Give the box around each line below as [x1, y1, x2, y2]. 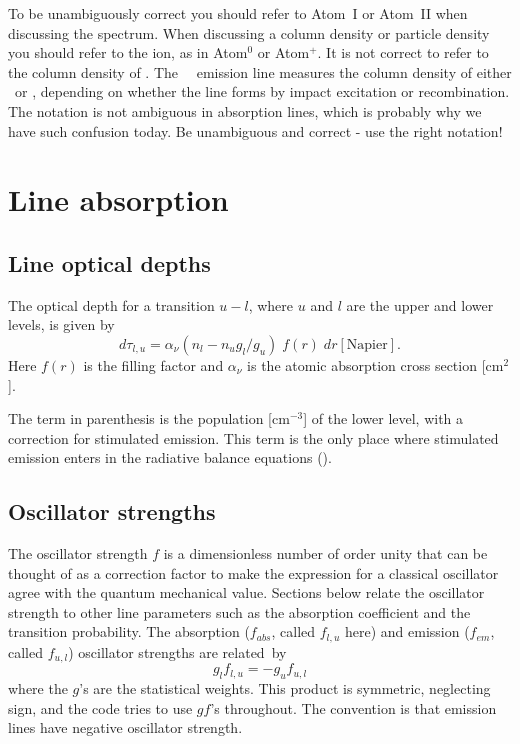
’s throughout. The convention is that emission [210, 697, 497, 718]
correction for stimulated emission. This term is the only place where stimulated [8, 427, 499, 448]
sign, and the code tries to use [8, 697, 193, 718]
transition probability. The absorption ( [8, 621, 250, 642]
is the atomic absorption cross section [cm [247, 354, 504, 375]
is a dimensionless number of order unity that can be [163, 543, 488, 564]
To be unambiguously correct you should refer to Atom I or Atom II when [8, 3, 468, 23]
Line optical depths [8, 247, 211, 278]
